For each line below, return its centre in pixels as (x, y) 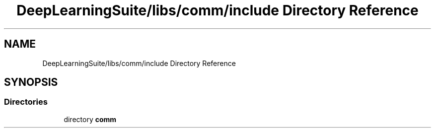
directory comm (90, 119)
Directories (26, 102)
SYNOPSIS (31, 82)
